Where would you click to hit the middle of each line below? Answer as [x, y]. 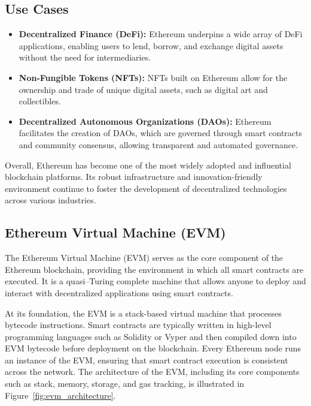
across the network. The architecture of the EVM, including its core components [152, 372]
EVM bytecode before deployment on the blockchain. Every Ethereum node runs [153, 348]
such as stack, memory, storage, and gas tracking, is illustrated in [125, 384]
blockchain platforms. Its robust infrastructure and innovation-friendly [134, 177]
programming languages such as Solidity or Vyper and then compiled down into [151, 336]
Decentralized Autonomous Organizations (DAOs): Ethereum [145, 121]
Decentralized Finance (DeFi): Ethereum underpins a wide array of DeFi [161, 34]
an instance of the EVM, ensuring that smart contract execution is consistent [147, 360]
